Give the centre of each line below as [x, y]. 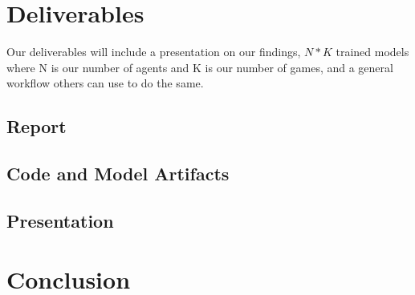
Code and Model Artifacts [118, 174]
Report [37, 126]
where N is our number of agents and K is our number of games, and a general [200, 67]
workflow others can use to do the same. [105, 83]
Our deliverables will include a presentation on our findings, [154, 52]
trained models [372, 52]
